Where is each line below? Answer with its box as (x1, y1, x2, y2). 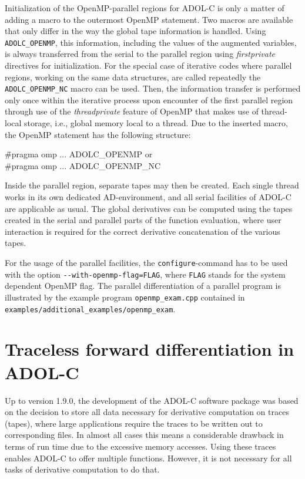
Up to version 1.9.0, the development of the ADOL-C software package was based (5, 394, 299, 406)
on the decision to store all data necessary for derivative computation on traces (5, 406, 289, 418)
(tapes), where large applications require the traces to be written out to (5, 417, 263, 429)
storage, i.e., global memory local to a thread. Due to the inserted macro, (24, 117, 288, 129)
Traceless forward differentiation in (5, 337, 294, 361)
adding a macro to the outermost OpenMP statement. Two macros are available (5, 13, 293, 25)
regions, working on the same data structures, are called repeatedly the (5, 70, 261, 83)
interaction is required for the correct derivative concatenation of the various (5, 225, 280, 237)
